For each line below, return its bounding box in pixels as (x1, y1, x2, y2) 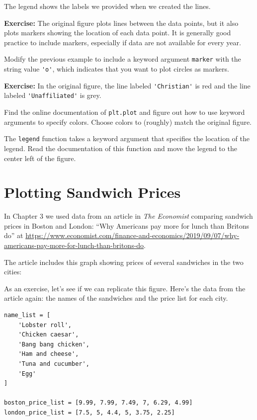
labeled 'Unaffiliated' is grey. (4, 90, 101, 100)
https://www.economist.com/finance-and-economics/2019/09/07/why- (25, 230, 240, 241)
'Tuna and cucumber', (18, 360, 89, 367)
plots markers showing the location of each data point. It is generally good (4, 27, 231, 38)
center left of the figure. (4, 153, 76, 163)
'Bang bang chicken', (18, 340, 89, 348)
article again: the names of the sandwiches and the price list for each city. (4, 293, 228, 303)
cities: (4, 266, 22, 277)
